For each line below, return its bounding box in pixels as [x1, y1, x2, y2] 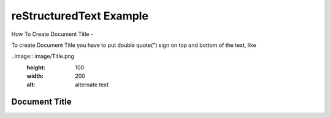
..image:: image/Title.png [11, 52, 75, 60]
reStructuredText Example [11, 9, 149, 23]
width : [26, 72, 44, 80]
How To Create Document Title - [11, 30, 94, 38]
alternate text [75, 81, 109, 88]
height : [26, 64, 46, 71]
